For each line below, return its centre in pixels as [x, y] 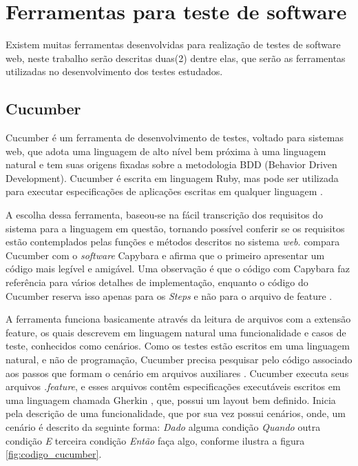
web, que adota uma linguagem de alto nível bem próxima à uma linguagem [166, 151]
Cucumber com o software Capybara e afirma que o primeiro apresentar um [165, 255]
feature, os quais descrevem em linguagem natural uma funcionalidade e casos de [176, 332]
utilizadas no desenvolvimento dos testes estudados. [114, 71]
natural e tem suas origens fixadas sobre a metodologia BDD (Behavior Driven [171, 164]
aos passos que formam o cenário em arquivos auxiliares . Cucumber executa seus [177, 373]
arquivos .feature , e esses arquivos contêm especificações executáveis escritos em [173, 386]
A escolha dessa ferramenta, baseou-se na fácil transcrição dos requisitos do [164, 215]
